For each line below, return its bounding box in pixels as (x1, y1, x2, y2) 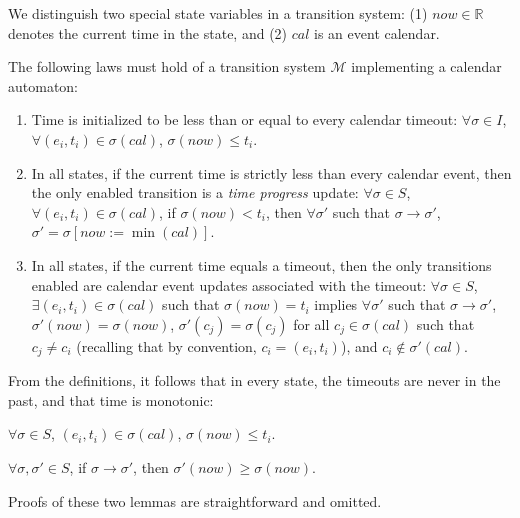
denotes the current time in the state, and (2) (8, 22, 288, 43)
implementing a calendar (351, 56, 502, 77)
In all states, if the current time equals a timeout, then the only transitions (31, 254, 492, 275)
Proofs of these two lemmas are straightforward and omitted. (8, 490, 382, 511)
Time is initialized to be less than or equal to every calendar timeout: (31, 109, 458, 130)
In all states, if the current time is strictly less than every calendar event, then (31, 162, 512, 183)
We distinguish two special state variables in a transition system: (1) (8, 3, 428, 23)
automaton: (8, 75, 79, 96)
